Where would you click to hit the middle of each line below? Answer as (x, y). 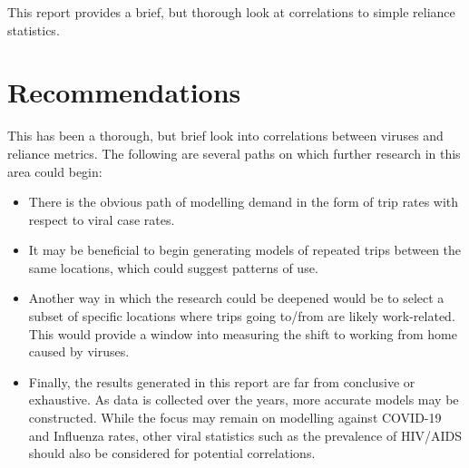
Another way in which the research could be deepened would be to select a (236, 298)
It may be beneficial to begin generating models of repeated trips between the (245, 250)
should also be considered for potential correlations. (172, 453)
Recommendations (124, 92)
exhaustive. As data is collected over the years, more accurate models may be (244, 400)
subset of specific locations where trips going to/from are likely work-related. (242, 316)
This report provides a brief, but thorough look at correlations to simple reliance (231, 12)
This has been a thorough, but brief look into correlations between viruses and (225, 136)
